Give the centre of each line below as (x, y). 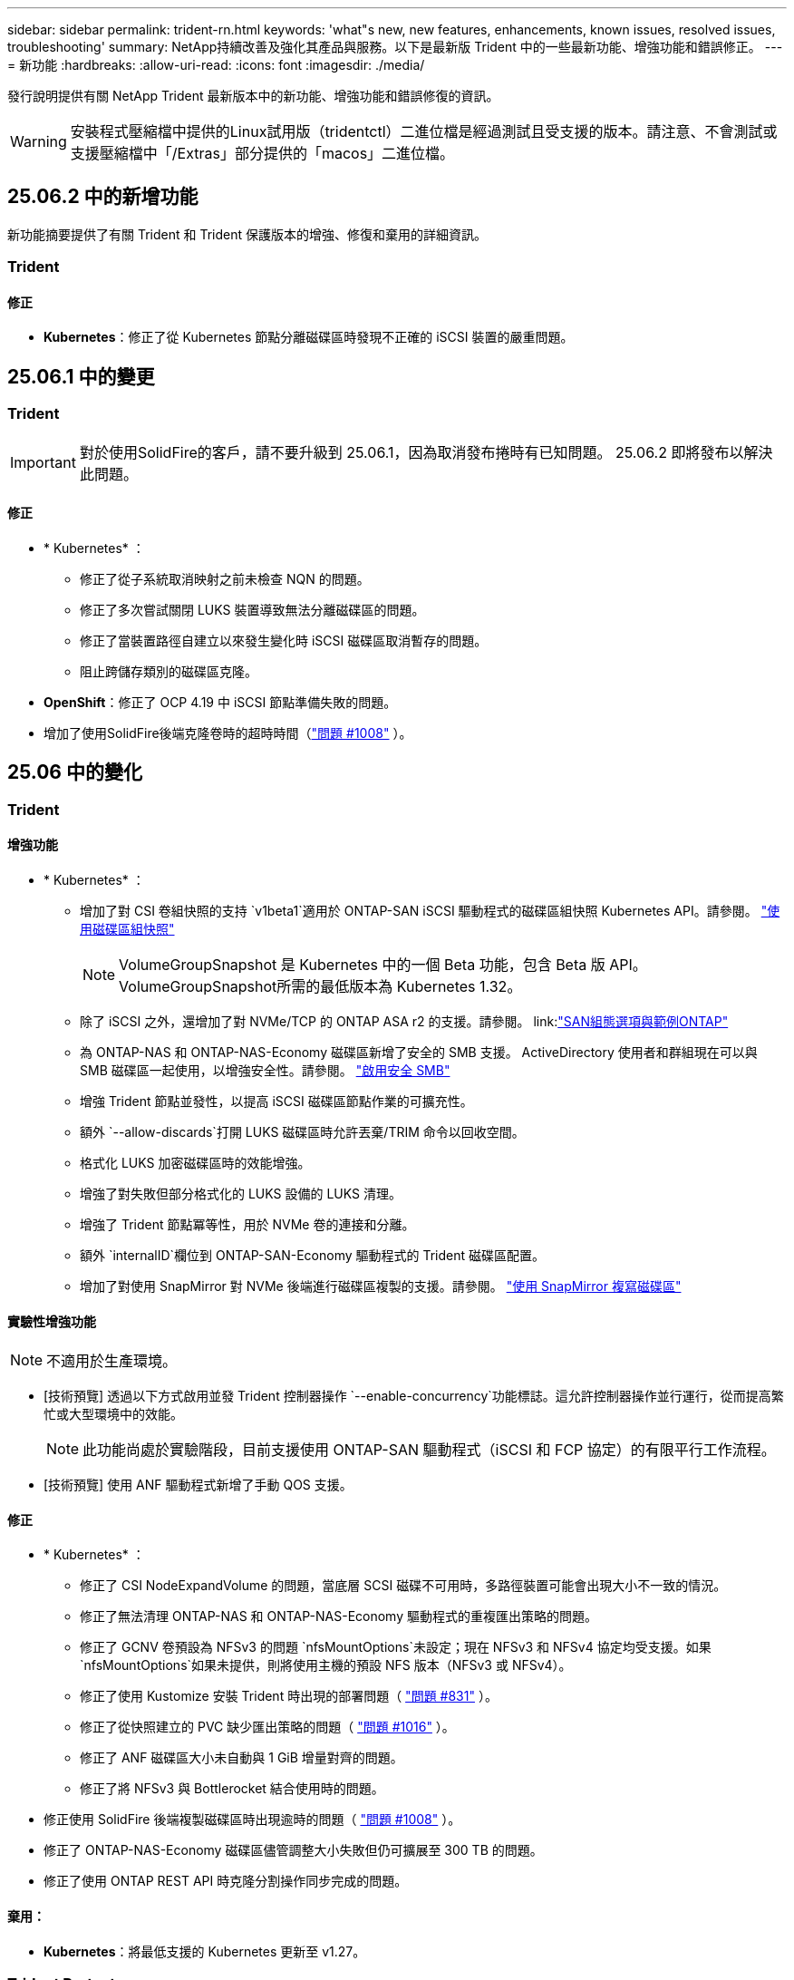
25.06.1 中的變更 (81, 376)
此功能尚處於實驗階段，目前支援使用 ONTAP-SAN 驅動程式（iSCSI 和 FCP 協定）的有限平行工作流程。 (429, 1450)
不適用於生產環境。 (112, 1361)
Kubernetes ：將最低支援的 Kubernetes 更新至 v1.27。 (205, 1951)
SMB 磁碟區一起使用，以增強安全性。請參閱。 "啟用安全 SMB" (265, 1070)
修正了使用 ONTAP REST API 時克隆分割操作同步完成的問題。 (226, 1881)
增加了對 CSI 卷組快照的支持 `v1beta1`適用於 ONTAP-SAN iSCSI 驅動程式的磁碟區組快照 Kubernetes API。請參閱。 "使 (430, 910)
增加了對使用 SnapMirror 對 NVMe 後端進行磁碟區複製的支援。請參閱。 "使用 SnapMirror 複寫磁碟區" (381, 1286)
